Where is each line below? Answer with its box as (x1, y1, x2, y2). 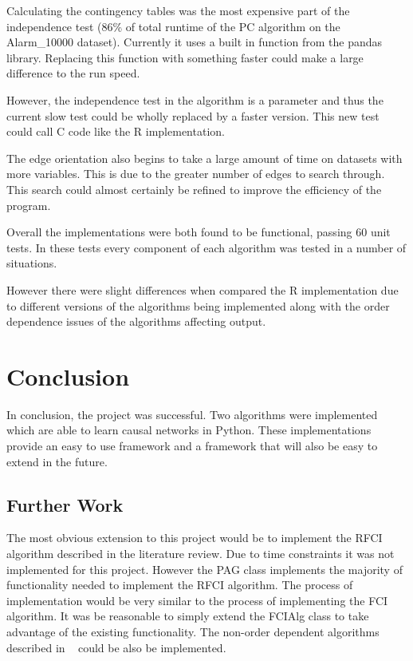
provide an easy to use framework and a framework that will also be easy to (6, 437, 378, 453)
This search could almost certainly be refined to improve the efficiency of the (6, 180, 382, 197)
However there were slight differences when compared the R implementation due (6, 281, 399, 298)
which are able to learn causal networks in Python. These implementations (6, 422, 372, 438)
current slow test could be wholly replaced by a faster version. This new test (6, 107, 380, 124)
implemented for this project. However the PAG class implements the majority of (6, 560, 403, 577)
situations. (6, 255, 57, 271)
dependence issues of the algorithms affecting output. (6, 313, 266, 330)
